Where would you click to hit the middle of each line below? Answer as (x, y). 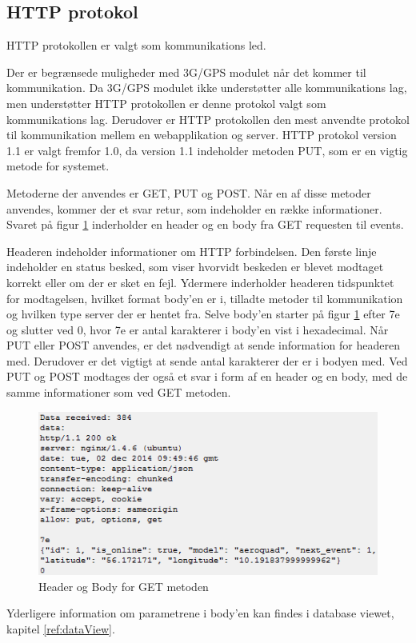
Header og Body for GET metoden (124, 586)
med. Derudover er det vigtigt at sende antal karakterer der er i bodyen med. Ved (207, 360)
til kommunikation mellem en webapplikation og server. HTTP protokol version (202, 135)
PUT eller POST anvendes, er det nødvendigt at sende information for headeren (203, 345)
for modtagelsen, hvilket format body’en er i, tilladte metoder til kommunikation (205, 298)
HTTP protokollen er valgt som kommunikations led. (136, 45)
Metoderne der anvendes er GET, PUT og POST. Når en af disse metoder (189, 192)
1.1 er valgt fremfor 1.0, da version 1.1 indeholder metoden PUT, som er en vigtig (207, 150)
